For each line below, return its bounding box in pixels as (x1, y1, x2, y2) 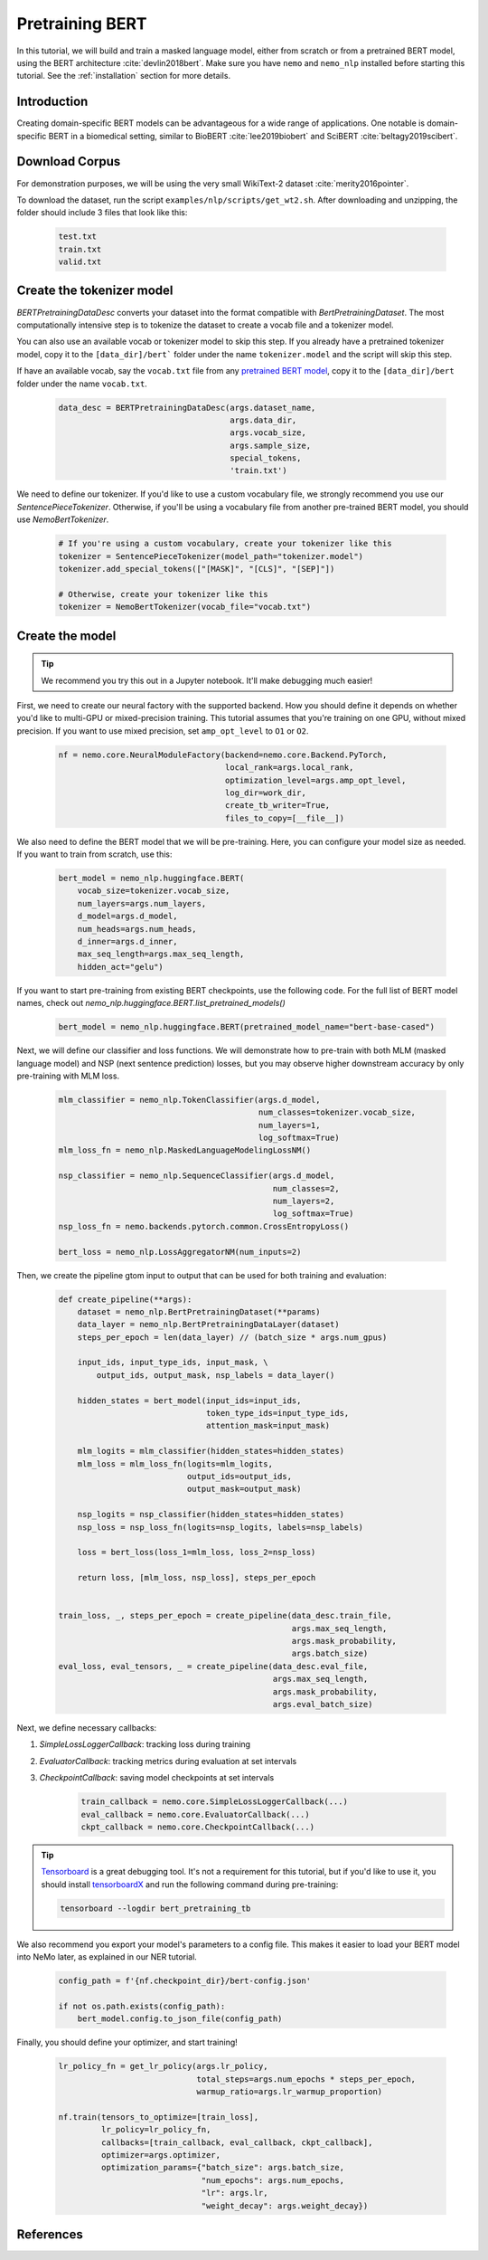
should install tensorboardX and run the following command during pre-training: (41, 1878, 339, 1890)
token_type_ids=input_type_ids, (205, 1408, 350, 1419)
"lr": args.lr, (201, 2188, 268, 2198)
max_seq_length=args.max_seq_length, (77, 949, 245, 959)
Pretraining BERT (16, 14, 148, 33)
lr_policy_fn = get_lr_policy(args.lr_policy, (58, 2061, 268, 2072)
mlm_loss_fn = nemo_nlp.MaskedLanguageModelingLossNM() (58, 1145, 312, 1155)
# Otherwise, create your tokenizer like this (58, 589, 268, 599)
